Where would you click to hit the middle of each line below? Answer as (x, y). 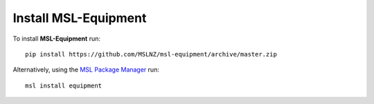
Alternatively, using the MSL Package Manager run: (86, 70)
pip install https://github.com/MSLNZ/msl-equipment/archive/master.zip (151, 54)
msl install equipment (64, 85)
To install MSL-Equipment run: (56, 39)
